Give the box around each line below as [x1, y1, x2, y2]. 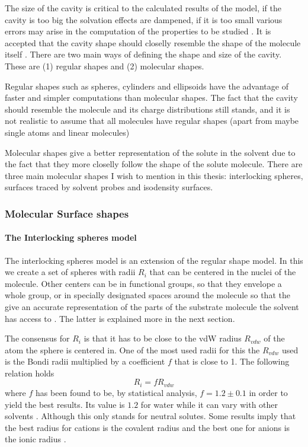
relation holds [5, 366, 54, 379]
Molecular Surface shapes [5, 206, 129, 221]
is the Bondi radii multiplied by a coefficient [5, 355, 165, 368]
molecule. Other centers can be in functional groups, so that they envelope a [5, 277, 282, 289]
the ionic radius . [5, 433, 66, 445]
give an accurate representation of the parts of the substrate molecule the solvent [5, 300, 299, 312]
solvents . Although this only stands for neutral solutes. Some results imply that [5, 410, 296, 422]
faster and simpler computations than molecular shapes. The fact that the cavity [5, 91, 298, 104]
